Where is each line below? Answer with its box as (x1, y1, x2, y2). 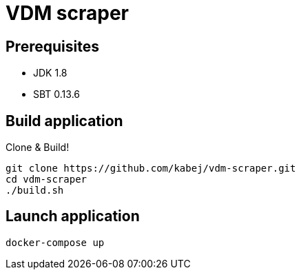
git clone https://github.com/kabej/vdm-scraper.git (6, 163, 296, 174)
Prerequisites (6, 37, 99, 55)
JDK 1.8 (33, 67, 68, 79)
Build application (6, 112, 123, 130)
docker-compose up (6, 236, 105, 248)
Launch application (6, 207, 140, 225)
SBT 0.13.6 (33, 88, 81, 101)
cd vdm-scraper (6, 174, 87, 185)
